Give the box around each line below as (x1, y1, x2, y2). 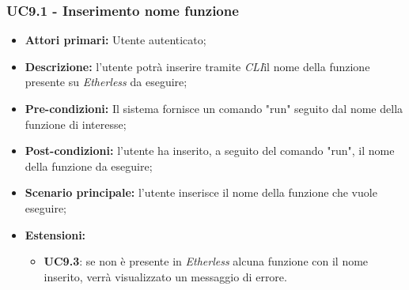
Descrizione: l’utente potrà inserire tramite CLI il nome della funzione (25, 58, 370, 74)
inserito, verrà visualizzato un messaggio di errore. (44, 268, 287, 284)
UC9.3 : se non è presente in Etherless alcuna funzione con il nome (44, 253, 369, 269)
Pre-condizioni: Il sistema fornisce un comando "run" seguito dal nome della (25, 100, 403, 116)
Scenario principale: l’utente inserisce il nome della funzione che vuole (25, 184, 377, 201)
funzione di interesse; (25, 115, 127, 132)
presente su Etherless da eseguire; (25, 73, 187, 90)
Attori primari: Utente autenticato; (25, 32, 206, 48)
